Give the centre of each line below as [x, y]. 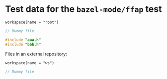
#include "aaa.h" [23, 40]
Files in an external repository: [36, 54]
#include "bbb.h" [23, 44]
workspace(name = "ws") [30, 63]
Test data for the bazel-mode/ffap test [83, 9]
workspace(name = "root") [32, 22]
